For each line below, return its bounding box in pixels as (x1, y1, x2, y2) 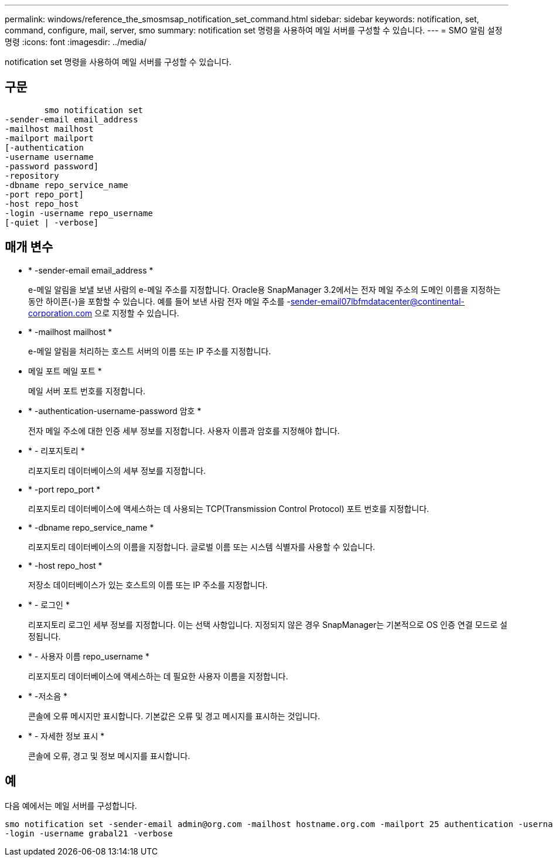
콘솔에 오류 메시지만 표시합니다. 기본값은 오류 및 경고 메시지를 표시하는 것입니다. (28, 710, 320, 721)
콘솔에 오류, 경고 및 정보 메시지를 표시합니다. (28, 750, 190, 761)
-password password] (5, 161, 99, 171)
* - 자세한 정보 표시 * (28, 730, 105, 741)
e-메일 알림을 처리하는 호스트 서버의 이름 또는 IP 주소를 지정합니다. (28, 346, 271, 356)
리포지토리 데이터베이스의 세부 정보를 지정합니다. (28, 465, 206, 476)
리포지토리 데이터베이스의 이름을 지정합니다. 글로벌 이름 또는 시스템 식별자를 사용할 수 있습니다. (28, 541, 376, 552)
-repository (5, 170, 59, 180)
